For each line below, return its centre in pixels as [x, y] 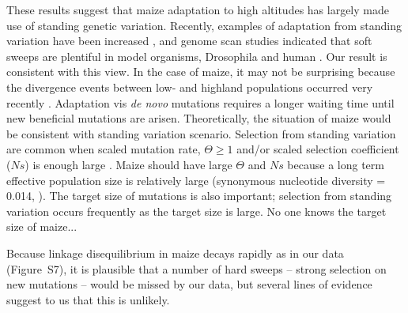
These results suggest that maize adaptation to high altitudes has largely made [198, 9]
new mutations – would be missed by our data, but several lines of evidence [189, 284]
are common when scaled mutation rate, [104, 149]
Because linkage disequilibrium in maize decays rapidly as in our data [175, 253]
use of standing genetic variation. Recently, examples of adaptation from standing [204, 25]
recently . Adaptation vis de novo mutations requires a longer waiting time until [200, 102]
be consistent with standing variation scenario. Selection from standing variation [201, 133]
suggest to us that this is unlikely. [88, 299]
